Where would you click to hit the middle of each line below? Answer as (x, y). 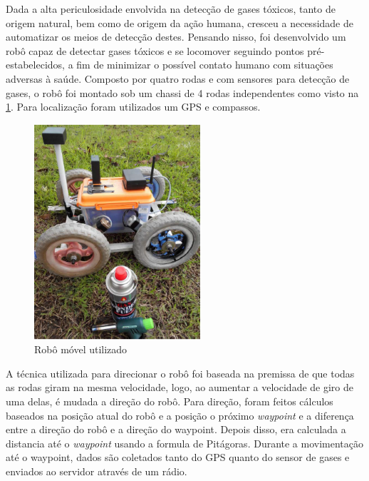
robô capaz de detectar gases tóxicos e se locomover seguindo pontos (155, 50)
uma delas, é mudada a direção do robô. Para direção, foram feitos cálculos (170, 401)
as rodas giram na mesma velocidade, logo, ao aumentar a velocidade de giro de (180, 387)
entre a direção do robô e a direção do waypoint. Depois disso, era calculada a (176, 429)
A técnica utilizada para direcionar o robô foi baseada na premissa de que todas (180, 373)
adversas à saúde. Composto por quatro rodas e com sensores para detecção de (178, 78)
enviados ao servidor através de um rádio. (97, 471)
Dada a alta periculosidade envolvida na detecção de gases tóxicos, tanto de (171, 9)
